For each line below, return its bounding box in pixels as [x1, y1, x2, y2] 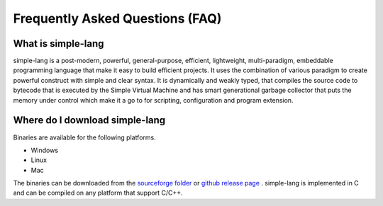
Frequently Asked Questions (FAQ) [13, 11, 222, 26]
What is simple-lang [13, 38, 104, 50]
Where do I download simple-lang [13, 114, 166, 127]
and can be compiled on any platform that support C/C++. [13, 188, 183, 198]
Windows [30, 146, 59, 154]
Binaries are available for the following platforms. [13, 133, 156, 142]
